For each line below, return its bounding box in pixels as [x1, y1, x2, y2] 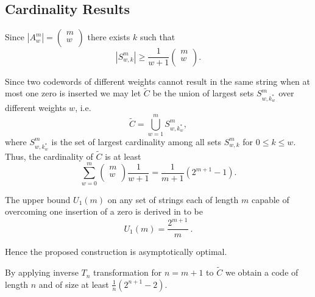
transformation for [93, 266, 162, 279]
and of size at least [38, 277, 109, 290]
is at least [105, 149, 141, 162]
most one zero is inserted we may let [5, 87, 141, 99]
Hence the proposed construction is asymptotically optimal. [5, 245, 227, 258]
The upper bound [5, 193, 71, 206]
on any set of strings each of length [107, 193, 239, 206]
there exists [87, 30, 130, 43]
